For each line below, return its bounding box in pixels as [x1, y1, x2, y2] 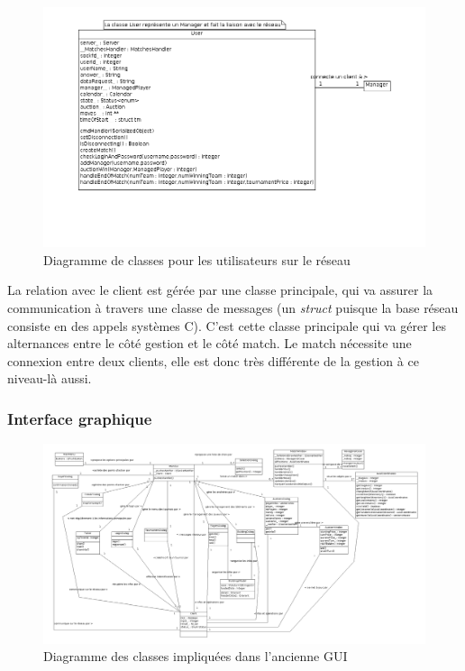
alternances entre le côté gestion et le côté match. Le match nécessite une [7, 334, 412, 353]
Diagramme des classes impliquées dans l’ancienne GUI [43, 647, 348, 666]
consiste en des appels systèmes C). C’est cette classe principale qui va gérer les [7, 316, 446, 335]
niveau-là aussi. [7, 369, 92, 388]
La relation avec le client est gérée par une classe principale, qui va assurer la [7, 280, 433, 299]
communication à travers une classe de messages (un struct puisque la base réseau [7, 299, 459, 317]
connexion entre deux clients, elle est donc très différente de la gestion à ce [7, 351, 419, 370]
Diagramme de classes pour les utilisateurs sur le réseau [43, 250, 351, 269]
